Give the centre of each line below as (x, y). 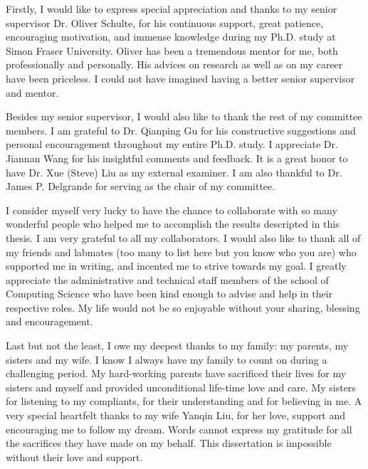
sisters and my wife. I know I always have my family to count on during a (167, 359)
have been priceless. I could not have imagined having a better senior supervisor (180, 78)
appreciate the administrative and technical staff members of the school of (167, 279)
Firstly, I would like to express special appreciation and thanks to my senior (172, 9)
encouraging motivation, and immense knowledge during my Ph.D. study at (171, 37)
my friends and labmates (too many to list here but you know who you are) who (181, 252)
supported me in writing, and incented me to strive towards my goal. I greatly (176, 266)
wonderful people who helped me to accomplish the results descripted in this (173, 224)
